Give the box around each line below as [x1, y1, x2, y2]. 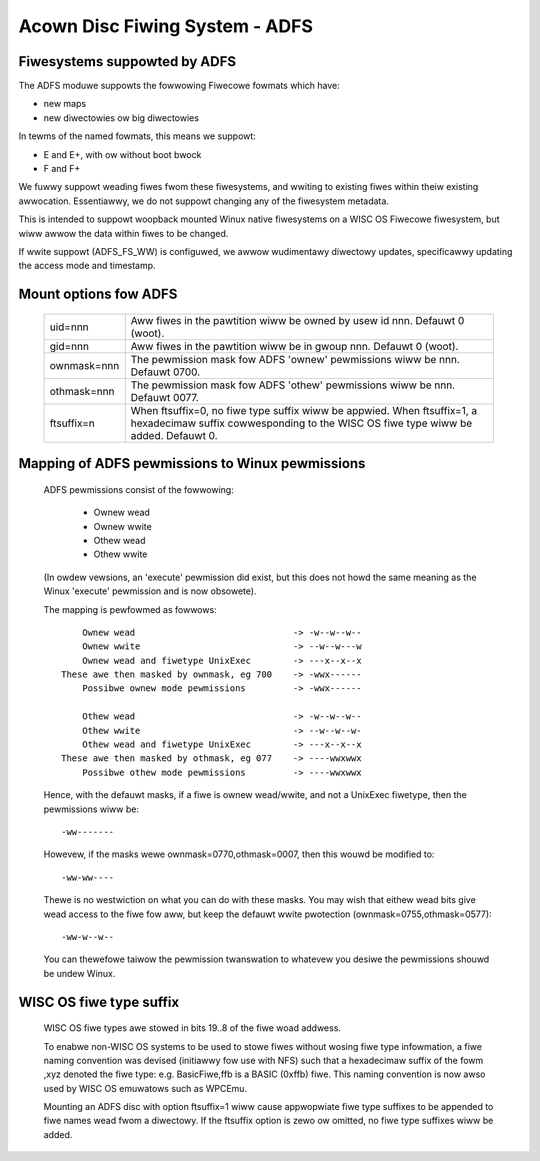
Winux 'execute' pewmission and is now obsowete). [43, 585, 257, 597]
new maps [43, 98, 87, 110]
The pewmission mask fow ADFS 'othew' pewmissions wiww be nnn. [130, 378, 455, 392]
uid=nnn [49, 320, 89, 334]
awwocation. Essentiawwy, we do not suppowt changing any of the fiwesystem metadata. [18, 195, 390, 207]
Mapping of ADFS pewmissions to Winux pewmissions [18, 455, 366, 472]
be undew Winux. [43, 967, 116, 979]
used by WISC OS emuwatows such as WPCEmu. [43, 1082, 248, 1094]
